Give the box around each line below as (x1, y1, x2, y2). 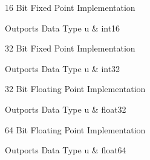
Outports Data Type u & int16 (5, 21, 120, 34)
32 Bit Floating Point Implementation (5, 82, 146, 95)
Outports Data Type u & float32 (5, 102, 126, 115)
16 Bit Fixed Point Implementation (5, 1, 135, 13)
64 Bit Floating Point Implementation (5, 123, 146, 136)
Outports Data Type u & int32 (5, 62, 120, 75)
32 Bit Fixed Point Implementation (5, 42, 135, 55)
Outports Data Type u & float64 (5, 144, 126, 156)
